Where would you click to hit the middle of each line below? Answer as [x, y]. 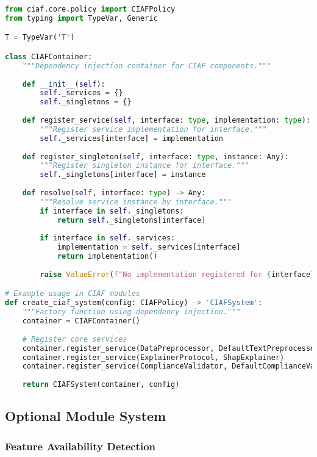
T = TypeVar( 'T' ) [40, 38]
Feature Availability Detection [80, 446]
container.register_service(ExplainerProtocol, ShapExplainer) [153, 357]
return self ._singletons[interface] [131, 220]
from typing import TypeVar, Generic [81, 18]
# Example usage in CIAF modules [73, 294]
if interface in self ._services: [108, 238]
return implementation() [107, 257]
